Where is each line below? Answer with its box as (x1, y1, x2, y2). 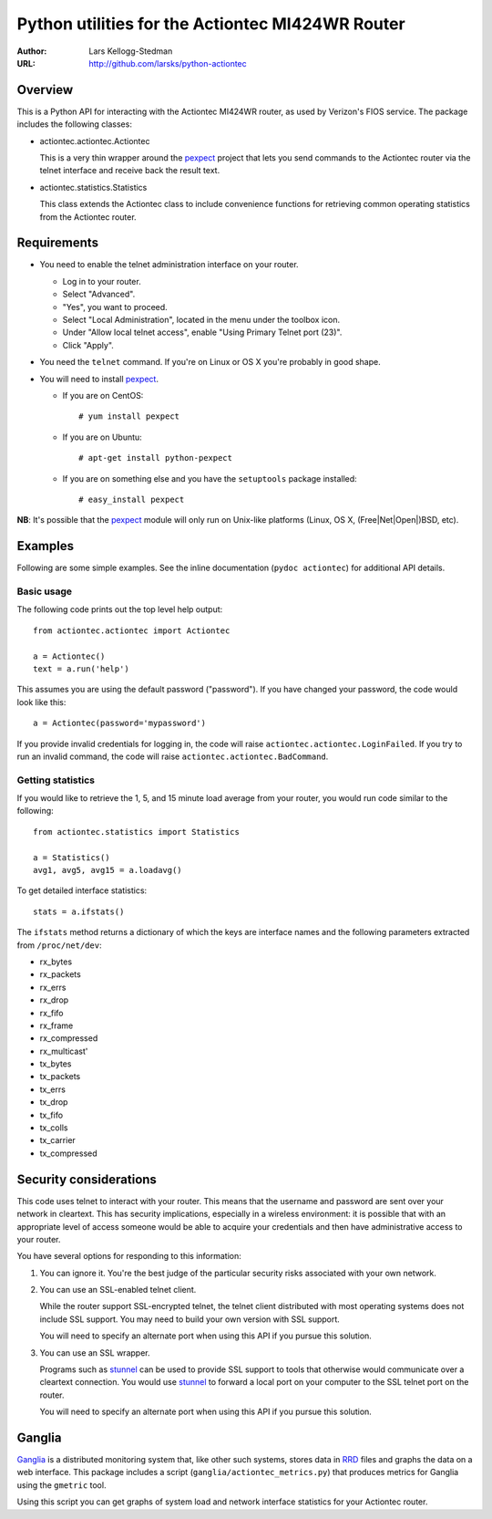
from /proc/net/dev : (16, 940, 102, 951)
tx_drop (39, 1097, 68, 1108)
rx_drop (39, 994, 69, 1005)
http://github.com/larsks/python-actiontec (88, 57, 248, 68)
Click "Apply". (62, 339, 114, 350)
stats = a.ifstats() (33, 906, 125, 917)
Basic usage (16, 585, 73, 598)
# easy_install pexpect (78, 494, 185, 505)
